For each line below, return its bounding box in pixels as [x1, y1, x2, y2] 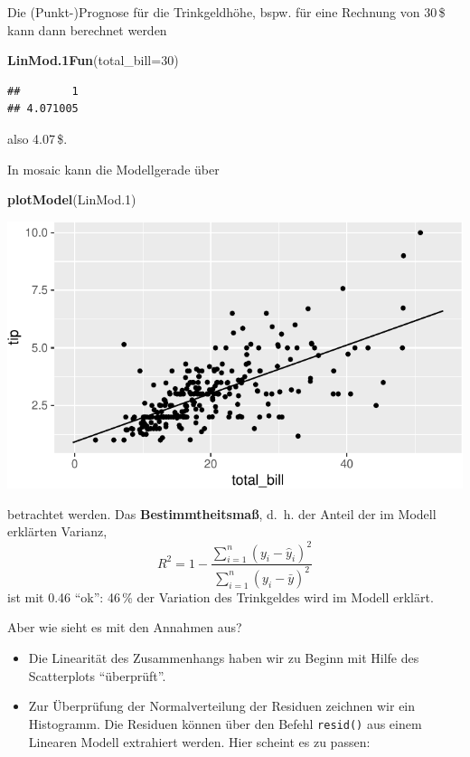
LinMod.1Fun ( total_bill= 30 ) [7, 51, 179, 70]
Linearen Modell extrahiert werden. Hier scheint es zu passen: [28, 732, 371, 751]
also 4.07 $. [7, 128, 68, 147]
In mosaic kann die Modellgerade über [7, 159, 220, 178]
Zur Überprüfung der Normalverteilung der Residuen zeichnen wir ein [28, 696, 416, 715]
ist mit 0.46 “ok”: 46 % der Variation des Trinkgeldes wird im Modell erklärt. [7, 587, 434, 606]
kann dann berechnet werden [7, 20, 167, 39]
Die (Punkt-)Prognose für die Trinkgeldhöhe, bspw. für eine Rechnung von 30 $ [7, 3, 446, 21]
